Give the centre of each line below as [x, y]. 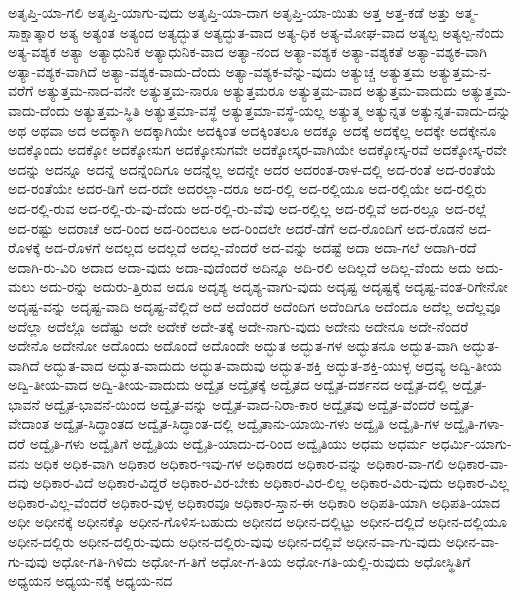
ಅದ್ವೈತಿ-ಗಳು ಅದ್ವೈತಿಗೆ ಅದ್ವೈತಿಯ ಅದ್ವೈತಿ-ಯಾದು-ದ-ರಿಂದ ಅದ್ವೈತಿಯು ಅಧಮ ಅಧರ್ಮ [228, 443]
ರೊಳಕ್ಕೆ [24, 247]
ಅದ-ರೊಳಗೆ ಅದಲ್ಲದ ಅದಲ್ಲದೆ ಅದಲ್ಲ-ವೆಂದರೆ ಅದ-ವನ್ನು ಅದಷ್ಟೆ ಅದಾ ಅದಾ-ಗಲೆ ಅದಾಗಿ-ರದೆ [260, 247]
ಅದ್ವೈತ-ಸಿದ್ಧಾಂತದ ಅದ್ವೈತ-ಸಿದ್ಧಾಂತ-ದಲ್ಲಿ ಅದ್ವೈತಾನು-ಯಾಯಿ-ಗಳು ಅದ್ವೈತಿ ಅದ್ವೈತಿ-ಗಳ [246, 423]
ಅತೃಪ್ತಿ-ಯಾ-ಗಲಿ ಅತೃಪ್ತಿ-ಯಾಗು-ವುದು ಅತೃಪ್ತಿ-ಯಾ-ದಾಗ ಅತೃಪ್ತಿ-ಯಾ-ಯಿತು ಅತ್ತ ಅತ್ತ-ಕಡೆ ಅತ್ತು [229, 12]
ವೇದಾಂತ [29, 423]
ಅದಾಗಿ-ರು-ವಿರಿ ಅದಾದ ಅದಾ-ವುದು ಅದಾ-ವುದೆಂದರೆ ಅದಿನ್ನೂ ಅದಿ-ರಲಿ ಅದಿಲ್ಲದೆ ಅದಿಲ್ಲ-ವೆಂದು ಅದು [240, 266]
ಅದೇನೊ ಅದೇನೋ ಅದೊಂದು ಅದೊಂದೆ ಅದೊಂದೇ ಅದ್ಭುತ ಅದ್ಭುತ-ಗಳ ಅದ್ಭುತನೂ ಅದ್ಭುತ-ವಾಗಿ [233, 345]
